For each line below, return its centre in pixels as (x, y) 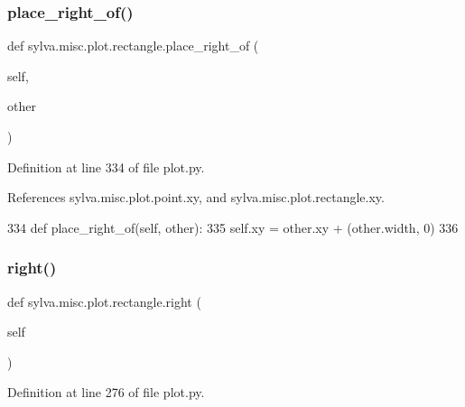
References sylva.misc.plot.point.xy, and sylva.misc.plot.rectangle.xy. (196, 197)
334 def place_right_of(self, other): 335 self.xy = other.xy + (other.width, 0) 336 (233, 227)
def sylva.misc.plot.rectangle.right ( (104, 301)
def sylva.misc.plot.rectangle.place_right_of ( (133, 46)
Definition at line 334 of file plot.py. (106, 166)
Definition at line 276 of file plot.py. (106, 392)
